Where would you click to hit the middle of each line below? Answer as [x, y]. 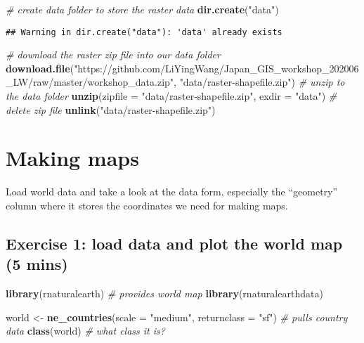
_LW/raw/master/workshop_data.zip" [90, 82]
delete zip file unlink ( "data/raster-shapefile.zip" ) [111, 109]
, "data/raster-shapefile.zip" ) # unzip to [259, 82]
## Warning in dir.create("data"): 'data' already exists [144, 32]
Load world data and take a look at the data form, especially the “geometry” [172, 192]
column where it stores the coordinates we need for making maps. [147, 205]
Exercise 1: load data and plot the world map [174, 243]
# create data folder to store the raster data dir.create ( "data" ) [142, 9]
